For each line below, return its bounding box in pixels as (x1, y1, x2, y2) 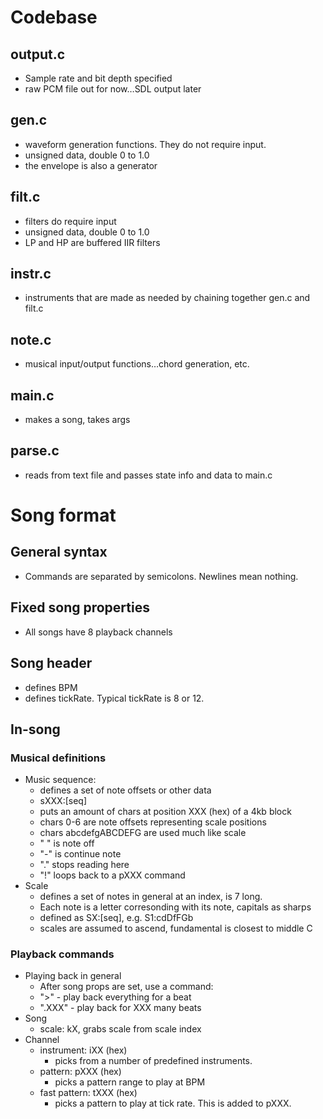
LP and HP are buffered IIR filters (24, 236, 161, 248)
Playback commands (10, 947, 115, 961)
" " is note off (39, 837, 95, 850)
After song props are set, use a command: (39, 981, 214, 993)
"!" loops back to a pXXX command (39, 869, 186, 881)
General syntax (10, 544, 108, 561)
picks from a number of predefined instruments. (54, 1055, 253, 1067)
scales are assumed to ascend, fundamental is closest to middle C (39, 922, 313, 935)
